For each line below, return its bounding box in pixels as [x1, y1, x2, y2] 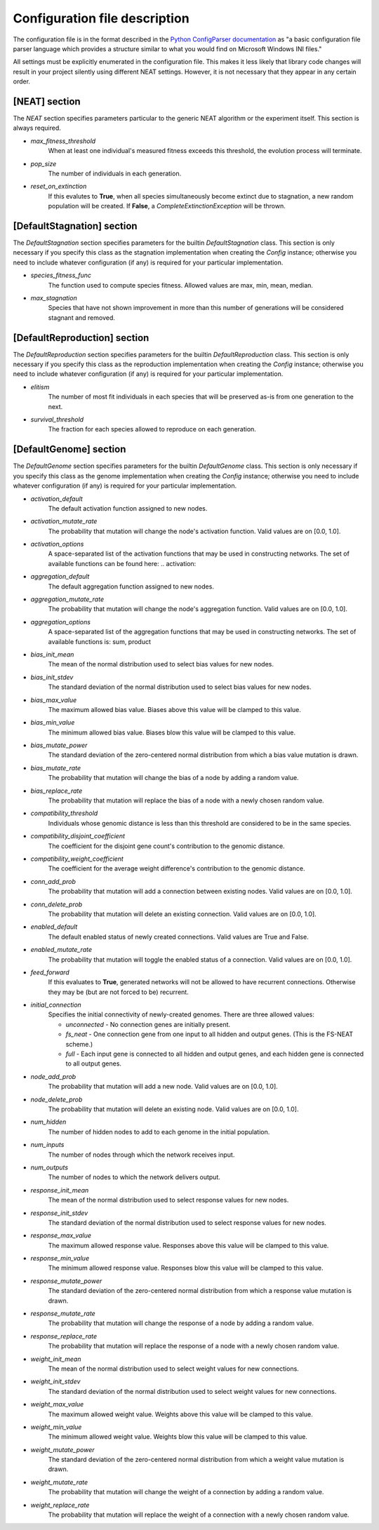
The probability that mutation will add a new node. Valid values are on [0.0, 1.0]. [48, 1082, 279, 1091]
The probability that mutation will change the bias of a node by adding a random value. [48, 774, 299, 782]
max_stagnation [30, 294, 77, 302]
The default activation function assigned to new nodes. [48, 504, 208, 512]
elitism [30, 382, 50, 391]
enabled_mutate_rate [30, 946, 93, 954]
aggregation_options [30, 617, 91, 626]
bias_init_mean [30, 650, 74, 659]
